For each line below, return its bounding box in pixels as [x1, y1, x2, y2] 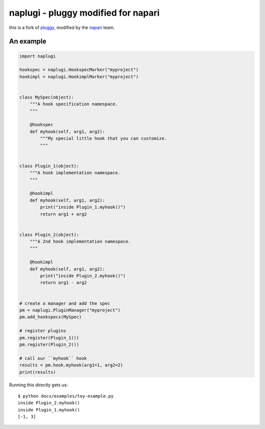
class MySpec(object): [19, 94, 74, 100]
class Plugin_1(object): [19, 163, 79, 169]
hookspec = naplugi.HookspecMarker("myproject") [19, 67, 139, 73]
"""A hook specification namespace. [29, 101, 118, 107]
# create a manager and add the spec [19, 300, 110, 306]
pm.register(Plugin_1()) [19, 335, 79, 341]
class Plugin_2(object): [19, 232, 79, 238]
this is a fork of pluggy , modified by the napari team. [9, 25, 115, 30]
